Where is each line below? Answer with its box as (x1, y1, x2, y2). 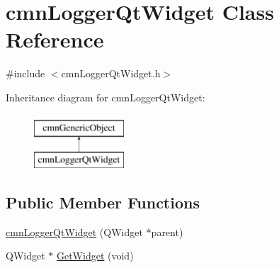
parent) (151, 224, 183, 239)
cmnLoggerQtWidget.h (61, 66, 161, 81)
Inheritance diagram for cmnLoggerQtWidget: (6, 89, 205, 104)
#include (6, 66, 45, 81)
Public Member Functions (6, 191, 200, 213)
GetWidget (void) (56, 248, 134, 263)
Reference (6, 25, 104, 54)
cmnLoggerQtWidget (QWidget (6, 224, 143, 239)
